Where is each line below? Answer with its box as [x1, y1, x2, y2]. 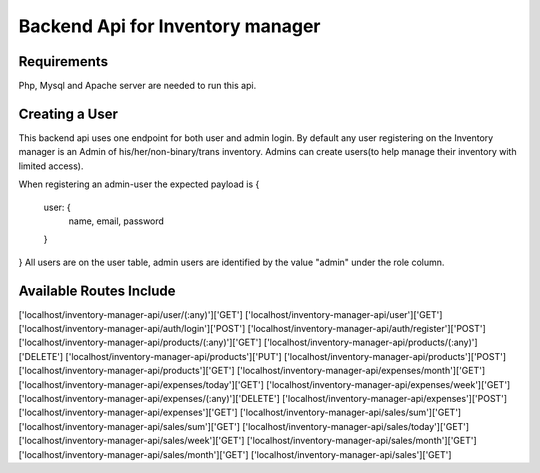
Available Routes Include [18, 282, 176, 299]
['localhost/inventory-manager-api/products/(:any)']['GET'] [18, 336, 262, 349]
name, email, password [68, 215, 165, 227]
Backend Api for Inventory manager [18, 15, 321, 37]
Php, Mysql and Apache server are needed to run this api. [18, 80, 257, 92]
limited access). [18, 160, 84, 172]
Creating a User [18, 105, 119, 122]
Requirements [18, 53, 109, 70]
